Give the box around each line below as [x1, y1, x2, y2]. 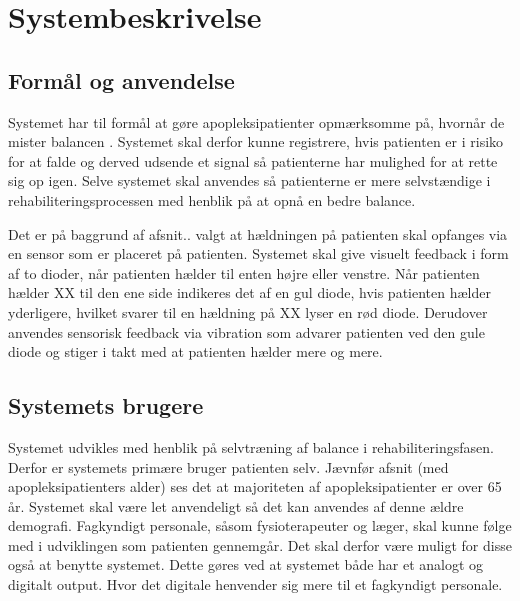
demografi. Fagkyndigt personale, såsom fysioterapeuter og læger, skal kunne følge [8, 515, 512, 536]
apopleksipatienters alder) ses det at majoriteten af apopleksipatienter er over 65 [8, 476, 502, 497]
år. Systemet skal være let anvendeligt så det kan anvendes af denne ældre [8, 495, 464, 516]
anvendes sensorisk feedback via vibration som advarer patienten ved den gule [8, 321, 485, 342]
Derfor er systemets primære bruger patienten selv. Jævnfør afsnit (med [8, 456, 449, 477]
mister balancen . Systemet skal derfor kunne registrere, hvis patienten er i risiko [8, 131, 504, 152]
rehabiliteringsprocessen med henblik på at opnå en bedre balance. [8, 189, 416, 210]
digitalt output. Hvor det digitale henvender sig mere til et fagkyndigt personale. [8, 574, 503, 595]
